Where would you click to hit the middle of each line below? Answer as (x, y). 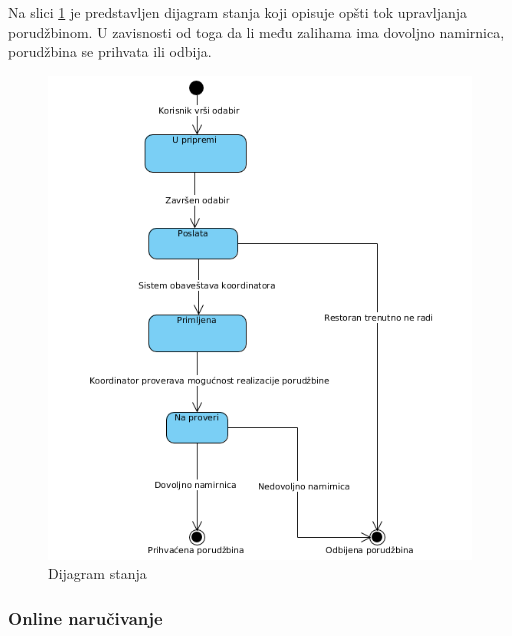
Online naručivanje (85, 617)
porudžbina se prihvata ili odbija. (110, 51)
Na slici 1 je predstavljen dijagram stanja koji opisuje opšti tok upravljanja (238, 12)
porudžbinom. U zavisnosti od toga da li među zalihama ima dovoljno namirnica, (256, 31)
